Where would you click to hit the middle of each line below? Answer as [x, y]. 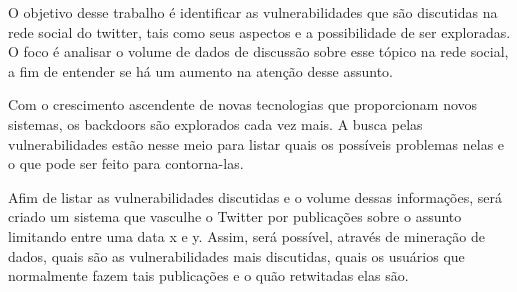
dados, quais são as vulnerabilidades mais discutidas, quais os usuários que [236, 255]
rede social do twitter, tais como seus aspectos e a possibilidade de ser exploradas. [259, 31]
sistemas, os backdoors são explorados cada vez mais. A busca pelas [215, 123]
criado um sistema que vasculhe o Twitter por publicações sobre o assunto [235, 216]
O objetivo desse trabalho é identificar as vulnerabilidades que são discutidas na [253, 12]
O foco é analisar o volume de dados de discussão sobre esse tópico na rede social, [258, 51]
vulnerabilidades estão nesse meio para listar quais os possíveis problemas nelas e [256, 143]
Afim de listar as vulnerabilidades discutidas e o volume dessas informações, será [255, 196]
